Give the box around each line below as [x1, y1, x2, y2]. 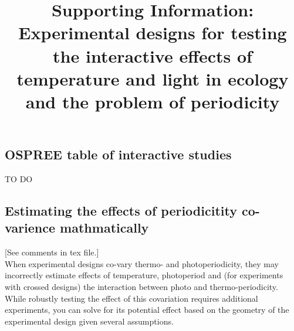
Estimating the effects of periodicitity [5, 201, 237, 219]
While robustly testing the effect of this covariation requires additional [5, 292, 258, 304]
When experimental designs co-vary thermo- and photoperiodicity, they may [5, 257, 279, 269]
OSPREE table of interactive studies [5, 145, 232, 163]
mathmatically [60, 219, 149, 237]
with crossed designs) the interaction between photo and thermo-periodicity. [5, 280, 278, 292]
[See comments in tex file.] [5, 246, 99, 258]
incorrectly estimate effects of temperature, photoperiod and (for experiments [5, 269, 283, 281]
